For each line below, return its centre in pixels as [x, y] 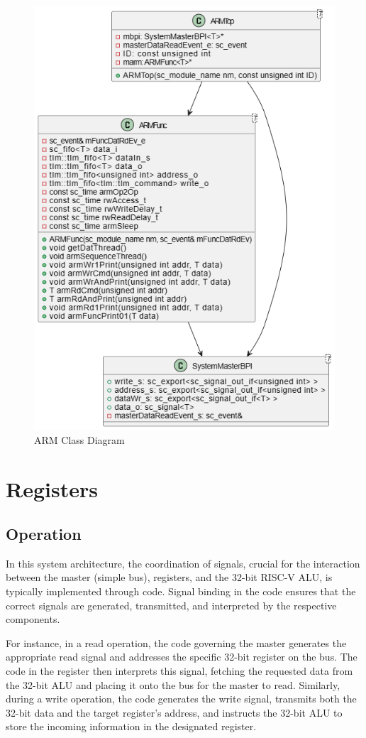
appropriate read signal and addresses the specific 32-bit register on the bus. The [182, 657]
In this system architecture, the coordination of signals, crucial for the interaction [183, 563]
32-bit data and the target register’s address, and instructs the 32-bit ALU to [174, 712]
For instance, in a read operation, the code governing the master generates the [176, 642]
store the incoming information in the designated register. [131, 726]
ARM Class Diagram [79, 439]
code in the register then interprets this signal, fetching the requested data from [179, 671]
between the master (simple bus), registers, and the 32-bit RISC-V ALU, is [169, 577]
